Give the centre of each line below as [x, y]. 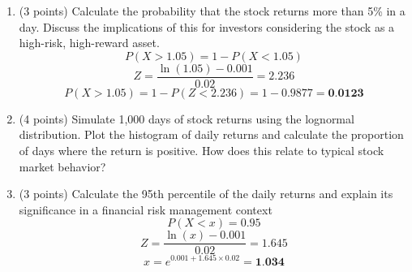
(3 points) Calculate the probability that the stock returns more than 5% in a [212, 11]
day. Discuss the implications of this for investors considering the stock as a [207, 26]
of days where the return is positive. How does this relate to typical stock [202, 151]
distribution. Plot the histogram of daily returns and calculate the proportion [211, 134]
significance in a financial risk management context [146, 209]
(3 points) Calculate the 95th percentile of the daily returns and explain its [206, 194]
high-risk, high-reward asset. [89, 43]
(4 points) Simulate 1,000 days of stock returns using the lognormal [187, 118]
